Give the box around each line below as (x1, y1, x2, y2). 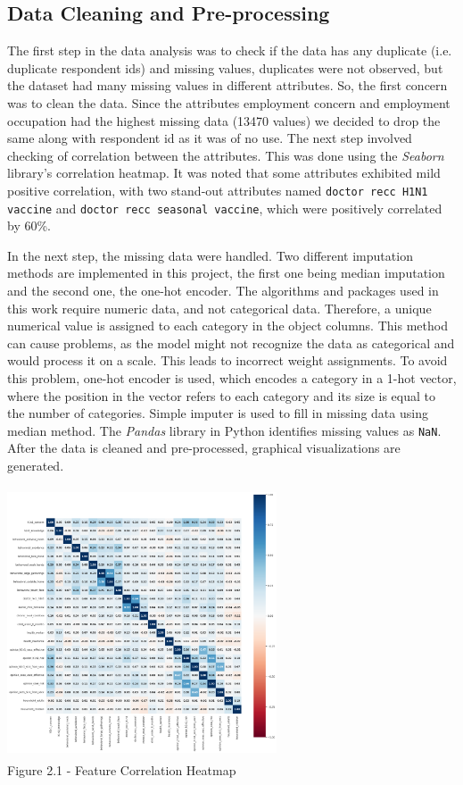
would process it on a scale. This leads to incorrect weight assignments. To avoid (7, 351, 448, 370)
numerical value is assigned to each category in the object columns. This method (7, 316, 448, 335)
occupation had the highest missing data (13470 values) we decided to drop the (7, 111, 441, 129)
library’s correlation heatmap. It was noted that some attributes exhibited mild (7, 163, 441, 182)
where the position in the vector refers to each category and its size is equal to (7, 386, 436, 405)
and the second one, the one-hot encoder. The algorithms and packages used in (7, 281, 439, 300)
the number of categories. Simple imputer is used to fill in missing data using (7, 404, 428, 422)
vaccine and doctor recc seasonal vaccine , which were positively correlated (7, 198, 442, 217)
